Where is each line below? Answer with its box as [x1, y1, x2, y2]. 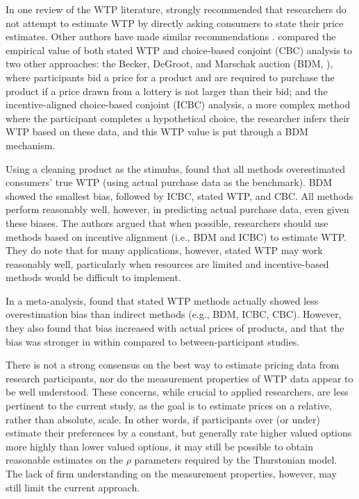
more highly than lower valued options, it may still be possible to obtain [6, 439, 313, 453]
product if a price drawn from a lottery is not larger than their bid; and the [6, 83, 328, 98]
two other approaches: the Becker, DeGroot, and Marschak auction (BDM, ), [6, 56, 333, 71]
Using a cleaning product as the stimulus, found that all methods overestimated [6, 161, 346, 176]
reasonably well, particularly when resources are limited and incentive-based [6, 256, 329, 271]
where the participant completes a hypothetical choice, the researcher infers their [6, 110, 350, 125]
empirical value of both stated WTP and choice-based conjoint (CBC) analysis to [6, 42, 352, 57]
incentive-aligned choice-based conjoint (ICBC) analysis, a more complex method [6, 97, 351, 112]
